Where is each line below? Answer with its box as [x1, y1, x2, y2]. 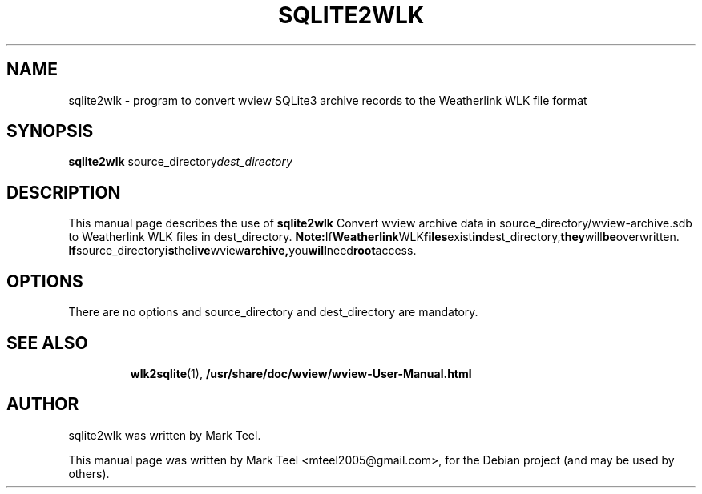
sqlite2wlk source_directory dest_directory [68, 155, 292, 169]
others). [68, 466, 110, 480]
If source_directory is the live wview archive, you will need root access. [68, 243, 417, 258]
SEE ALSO [6, 332, 88, 353]
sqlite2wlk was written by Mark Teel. [68, 428, 261, 442]
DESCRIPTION [6, 182, 121, 203]
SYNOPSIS [6, 121, 94, 142]
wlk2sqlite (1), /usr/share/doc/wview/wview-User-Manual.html [130, 366, 472, 380]
